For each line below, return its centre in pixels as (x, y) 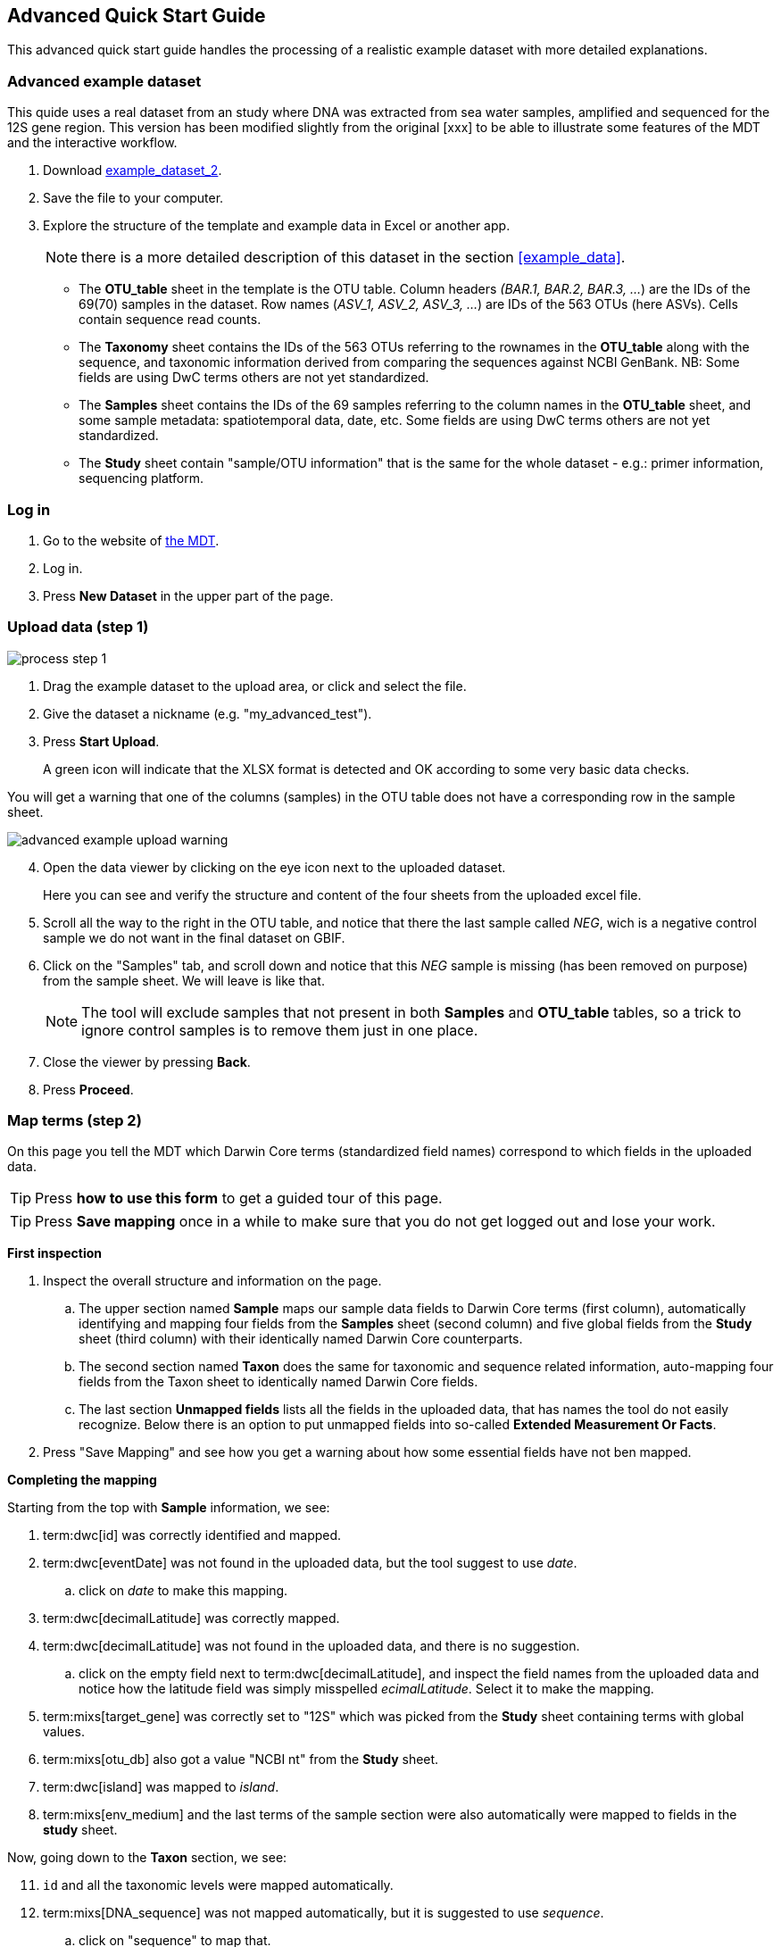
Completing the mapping (82, 1480)
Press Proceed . (88, 1089)
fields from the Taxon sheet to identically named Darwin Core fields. (278, 1382)
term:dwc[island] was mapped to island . (161, 1787)
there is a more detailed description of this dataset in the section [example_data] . (353, 258)
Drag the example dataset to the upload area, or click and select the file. (255, 686)
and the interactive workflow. (92, 143)
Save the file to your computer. (133, 198)
